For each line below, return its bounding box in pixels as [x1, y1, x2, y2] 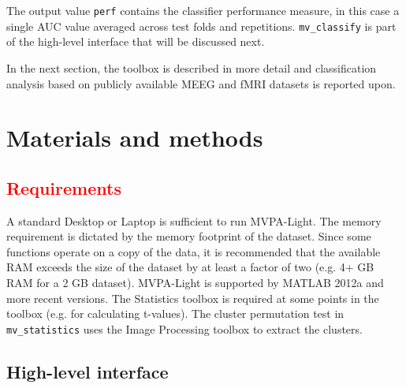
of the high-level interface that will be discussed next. [6, 33, 265, 50]
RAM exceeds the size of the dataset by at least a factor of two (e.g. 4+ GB [6, 259, 374, 275]
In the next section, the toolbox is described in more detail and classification [6, 59, 377, 76]
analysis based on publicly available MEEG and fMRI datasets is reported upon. [6, 75, 396, 91]
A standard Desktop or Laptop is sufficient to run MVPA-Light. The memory [6, 212, 382, 229]
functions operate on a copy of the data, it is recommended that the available [6, 243, 381, 259]
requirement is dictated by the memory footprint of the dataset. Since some [6, 228, 371, 244]
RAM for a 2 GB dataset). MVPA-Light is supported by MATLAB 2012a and [6, 274, 384, 291]
